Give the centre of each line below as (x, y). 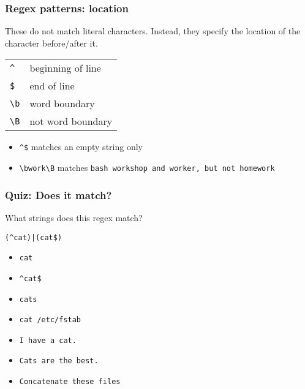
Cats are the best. (59, 361)
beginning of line (65, 68)
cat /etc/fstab (50, 320)
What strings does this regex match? (74, 217)
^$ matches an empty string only (81, 147)
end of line (52, 86)
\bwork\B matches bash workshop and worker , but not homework (147, 168)
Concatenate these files (70, 382)
